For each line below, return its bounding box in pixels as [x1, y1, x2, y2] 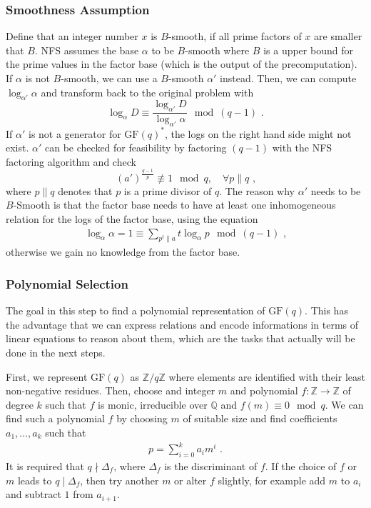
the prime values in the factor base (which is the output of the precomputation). [6, 56, 357, 71]
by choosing [116, 411, 168, 426]
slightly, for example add [218, 472, 326, 487]
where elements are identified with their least [168, 369, 365, 384]
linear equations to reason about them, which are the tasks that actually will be [6, 331, 355, 346]
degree [6, 397, 34, 412]
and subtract [6, 487, 61, 502]
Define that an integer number [6, 29, 138, 44]
